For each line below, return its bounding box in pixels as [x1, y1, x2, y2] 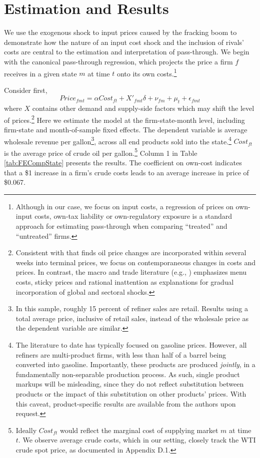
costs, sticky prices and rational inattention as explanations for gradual [15, 277, 234, 287]
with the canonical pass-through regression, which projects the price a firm [4, 56, 233, 66]
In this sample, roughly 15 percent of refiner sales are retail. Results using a [15, 303, 248, 314]
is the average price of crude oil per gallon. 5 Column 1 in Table [4, 146, 197, 158]
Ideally [15, 425, 37, 435]
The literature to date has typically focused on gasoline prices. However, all [15, 339, 247, 350]
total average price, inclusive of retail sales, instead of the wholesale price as [15, 313, 249, 323]
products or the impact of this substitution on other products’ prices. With [15, 388, 246, 399]
